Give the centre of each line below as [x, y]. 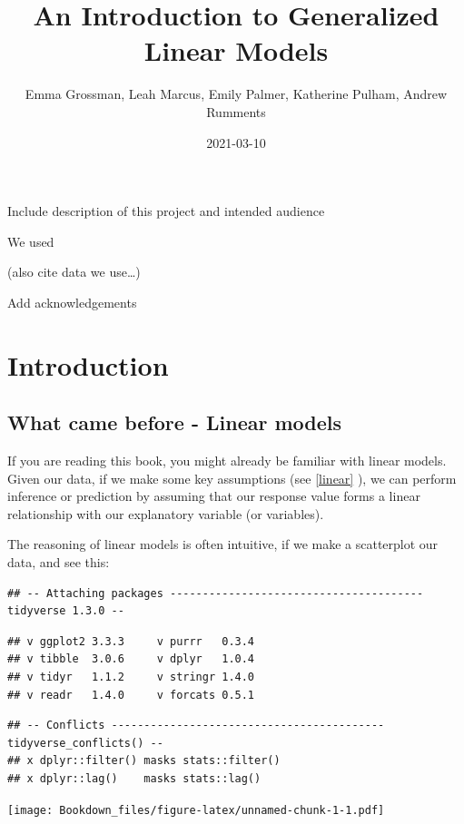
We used [31, 241]
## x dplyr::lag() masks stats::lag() [134, 778]
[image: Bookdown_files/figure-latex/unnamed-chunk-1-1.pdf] [196, 810]
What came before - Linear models [175, 422]
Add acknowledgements [72, 302]
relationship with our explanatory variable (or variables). [166, 513]
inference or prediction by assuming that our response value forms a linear [214, 496]
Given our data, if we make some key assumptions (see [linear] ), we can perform [232, 478]
